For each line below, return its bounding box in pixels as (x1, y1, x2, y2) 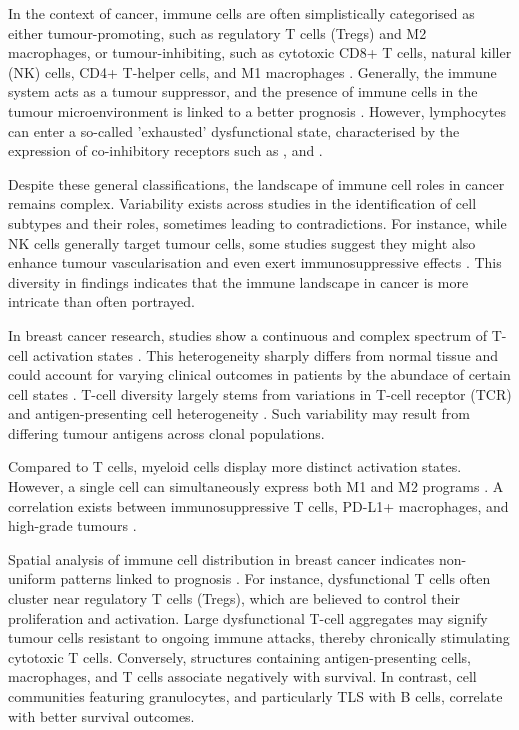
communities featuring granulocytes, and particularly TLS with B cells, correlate (8, 686, 503, 706)
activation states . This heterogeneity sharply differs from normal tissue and (32, 344, 498, 365)
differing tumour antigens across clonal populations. (8, 422, 325, 443)
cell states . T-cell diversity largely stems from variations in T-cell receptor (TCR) (8, 383, 512, 404)
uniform (8, 568, 56, 589)
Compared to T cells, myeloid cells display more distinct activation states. (8, 456, 462, 477)
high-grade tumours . (8, 515, 137, 536)
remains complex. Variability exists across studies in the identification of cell (8, 193, 477, 214)
